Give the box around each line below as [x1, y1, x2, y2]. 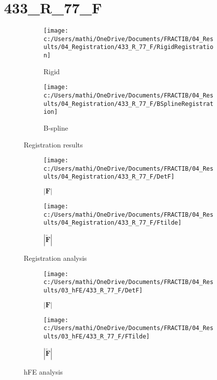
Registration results [24, 139, 83, 149]
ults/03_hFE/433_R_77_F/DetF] [43, 287, 143, 294]
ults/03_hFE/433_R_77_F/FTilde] [43, 332, 150, 340]
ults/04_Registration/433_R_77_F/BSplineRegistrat [43, 100, 214, 107]
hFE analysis [24, 366, 63, 377]
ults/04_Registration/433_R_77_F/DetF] [43, 173, 174, 181]
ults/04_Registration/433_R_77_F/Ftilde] [43, 219, 182, 227]
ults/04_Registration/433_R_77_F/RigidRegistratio [43, 44, 214, 51]
